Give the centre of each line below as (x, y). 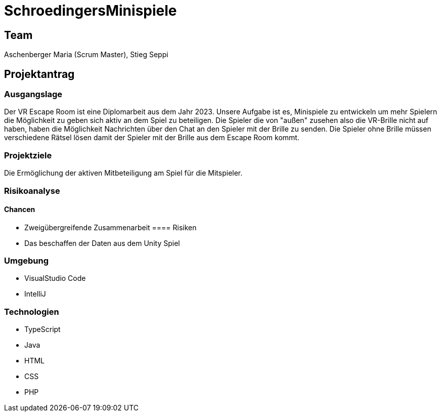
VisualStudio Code (55, 278)
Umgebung (27, 261)
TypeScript (42, 329)
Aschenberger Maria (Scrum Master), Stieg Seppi (86, 55)
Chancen (20, 210)
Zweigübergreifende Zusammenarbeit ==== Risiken (111, 227)
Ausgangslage (33, 94)
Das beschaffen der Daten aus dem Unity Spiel (102, 243)
